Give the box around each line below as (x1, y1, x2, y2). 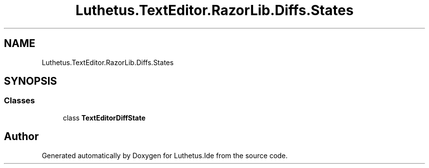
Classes (4, 96, 35, 106)
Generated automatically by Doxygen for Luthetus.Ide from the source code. (42, 151, 288, 160)
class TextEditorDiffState (63, 113, 146, 122)
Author (4, 130, 39, 143)
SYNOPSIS (4, 75, 57, 88)
